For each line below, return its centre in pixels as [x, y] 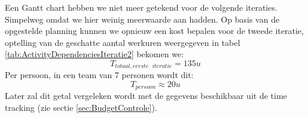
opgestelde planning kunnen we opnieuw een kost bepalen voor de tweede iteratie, [154, 31]
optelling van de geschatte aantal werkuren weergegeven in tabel [123, 42]
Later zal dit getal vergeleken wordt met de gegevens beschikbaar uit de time [146, 96]
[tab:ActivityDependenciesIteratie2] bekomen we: [94, 54]
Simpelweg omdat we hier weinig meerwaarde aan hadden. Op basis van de [142, 19]
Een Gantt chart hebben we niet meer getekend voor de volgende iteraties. [141, 7]
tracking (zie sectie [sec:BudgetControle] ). [81, 108]
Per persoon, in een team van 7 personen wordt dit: [99, 75]
